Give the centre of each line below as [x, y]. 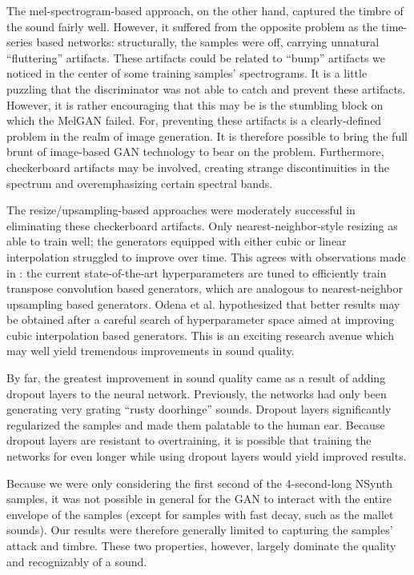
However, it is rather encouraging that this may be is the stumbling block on [195, 104]
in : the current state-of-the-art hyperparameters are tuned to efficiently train [197, 272]
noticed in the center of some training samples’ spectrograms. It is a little [187, 73]
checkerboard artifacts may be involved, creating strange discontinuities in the [198, 167]
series [20, 42]
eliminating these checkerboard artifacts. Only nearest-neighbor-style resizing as [202, 225]
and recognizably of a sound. [77, 561]
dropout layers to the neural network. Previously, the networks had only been [197, 393]
